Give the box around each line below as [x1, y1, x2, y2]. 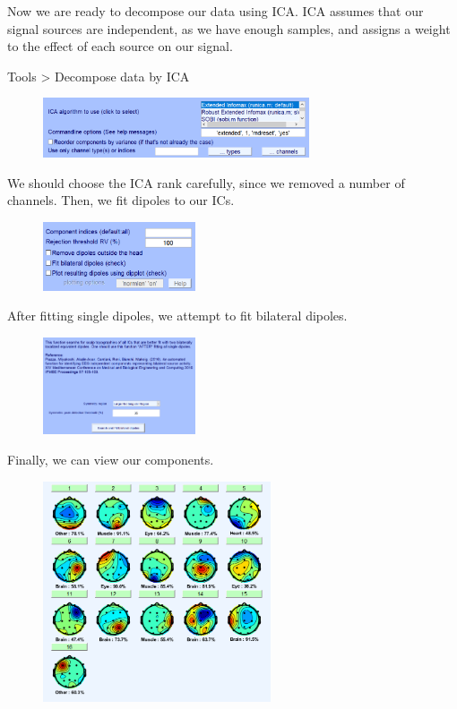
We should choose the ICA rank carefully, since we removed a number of [7, 173, 405, 192]
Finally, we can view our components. [7, 450, 214, 469]
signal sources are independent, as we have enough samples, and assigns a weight [7, 19, 451, 38]
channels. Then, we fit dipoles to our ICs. [7, 191, 235, 209]
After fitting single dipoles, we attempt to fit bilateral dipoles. [7, 306, 348, 325]
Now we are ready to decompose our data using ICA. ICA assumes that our [7, 2, 424, 20]
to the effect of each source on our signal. [7, 37, 233, 56]
